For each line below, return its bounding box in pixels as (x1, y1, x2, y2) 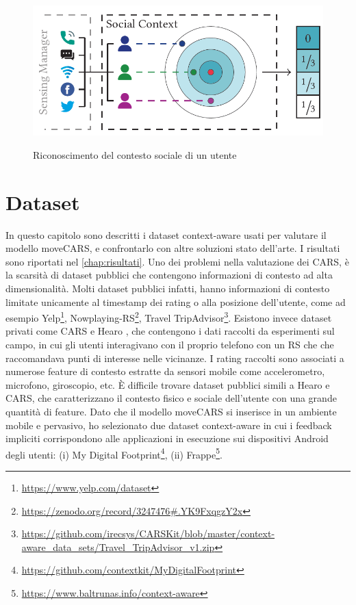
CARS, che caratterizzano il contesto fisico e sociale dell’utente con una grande (5, 391, 337, 405)
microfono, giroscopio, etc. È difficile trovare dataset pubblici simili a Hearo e (5, 377, 330, 391)
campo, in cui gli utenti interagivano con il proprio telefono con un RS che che (5, 337, 334, 352)
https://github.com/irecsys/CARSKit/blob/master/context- (21, 526, 275, 541)
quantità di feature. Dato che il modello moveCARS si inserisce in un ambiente (5, 404, 337, 419)
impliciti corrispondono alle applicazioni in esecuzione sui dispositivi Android (5, 431, 329, 446)
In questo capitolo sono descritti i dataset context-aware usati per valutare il (5, 227, 327, 242)
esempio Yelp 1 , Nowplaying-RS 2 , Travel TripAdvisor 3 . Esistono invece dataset (5, 309, 332, 324)
